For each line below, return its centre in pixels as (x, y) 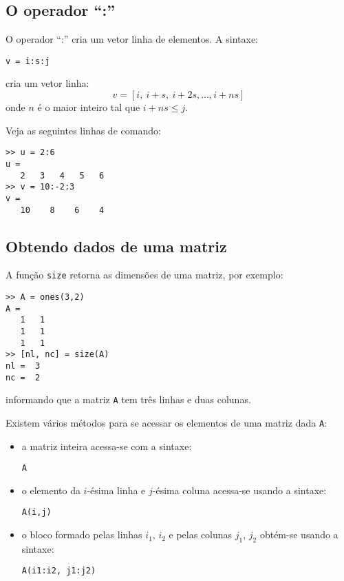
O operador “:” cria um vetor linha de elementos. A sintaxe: (132, 39)
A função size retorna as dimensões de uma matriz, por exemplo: (144, 275)
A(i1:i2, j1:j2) (59, 571)
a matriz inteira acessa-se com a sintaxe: (107, 446)
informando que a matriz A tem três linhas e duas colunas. (128, 399)
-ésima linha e (116, 490)
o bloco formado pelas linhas (82, 534)
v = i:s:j (28, 61)
